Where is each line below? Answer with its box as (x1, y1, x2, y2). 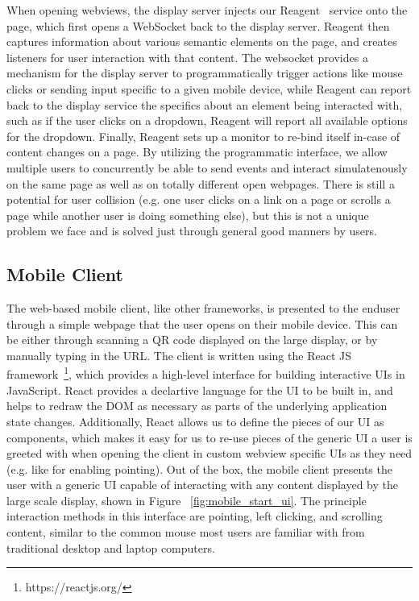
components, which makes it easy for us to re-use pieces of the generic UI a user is (6, 429, 413, 446)
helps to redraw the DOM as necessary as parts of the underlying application (6, 397, 388, 414)
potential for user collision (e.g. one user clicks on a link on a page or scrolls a (6, 191, 391, 208)
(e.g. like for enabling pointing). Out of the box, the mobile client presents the (6, 460, 392, 477)
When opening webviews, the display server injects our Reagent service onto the (6, 2, 408, 18)
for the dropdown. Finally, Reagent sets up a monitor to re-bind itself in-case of (6, 127, 400, 144)
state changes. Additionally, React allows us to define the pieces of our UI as (6, 412, 384, 429)
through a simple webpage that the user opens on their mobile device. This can (6, 315, 398, 332)
